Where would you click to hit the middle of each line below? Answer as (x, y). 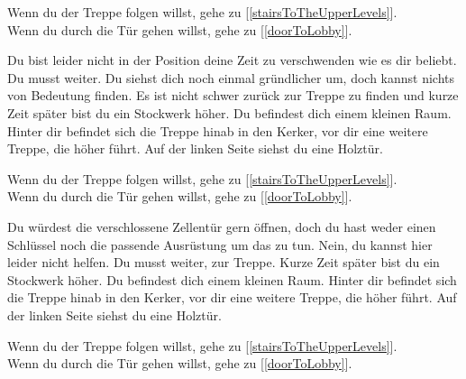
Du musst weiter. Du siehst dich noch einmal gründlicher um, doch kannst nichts (231, 77)
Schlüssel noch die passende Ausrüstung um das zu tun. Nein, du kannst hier (220, 244)
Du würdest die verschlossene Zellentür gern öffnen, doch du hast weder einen (222, 226)
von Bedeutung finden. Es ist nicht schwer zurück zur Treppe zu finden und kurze (233, 95)
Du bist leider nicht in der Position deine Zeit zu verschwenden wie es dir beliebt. (232, 60)
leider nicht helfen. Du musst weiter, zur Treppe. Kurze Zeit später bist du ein (224, 262)
